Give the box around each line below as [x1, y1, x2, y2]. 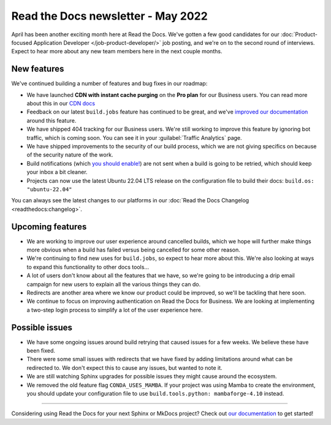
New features [11, 64, 64, 74]
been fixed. [26, 347, 55, 354]
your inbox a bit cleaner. [26, 169, 88, 176]
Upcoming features [11, 221, 87, 232]
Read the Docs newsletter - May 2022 [11, 9, 208, 23]
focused [11, 39, 32, 46]
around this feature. [26, 117, 77, 124]
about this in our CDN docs [26, 100, 95, 107]
